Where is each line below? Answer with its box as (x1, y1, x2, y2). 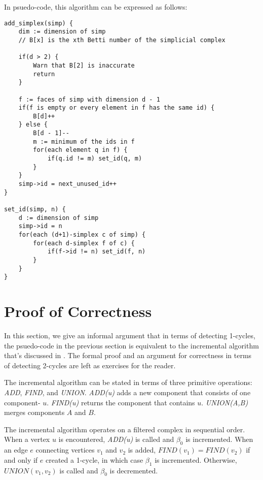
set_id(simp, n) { (4, 206, 66, 213)
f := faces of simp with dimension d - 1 (18, 95, 160, 103)
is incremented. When (185, 434, 253, 444)
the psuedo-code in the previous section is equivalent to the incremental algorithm (4, 340, 259, 350)
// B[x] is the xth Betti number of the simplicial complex (18, 36, 226, 44)
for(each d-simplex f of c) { (33, 239, 135, 247)
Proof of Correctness (4, 301, 152, 322)
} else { (18, 121, 48, 129)
